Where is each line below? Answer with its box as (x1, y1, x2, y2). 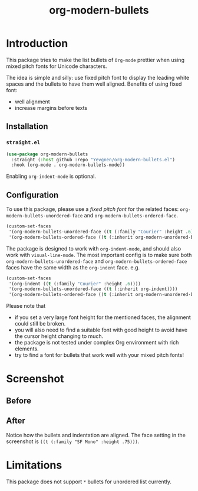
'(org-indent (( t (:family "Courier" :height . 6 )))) (8, 281, 141, 287)
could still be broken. (14, 320, 66, 327)
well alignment (14, 98, 50, 105)
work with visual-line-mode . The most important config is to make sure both (6, 251, 192, 258)
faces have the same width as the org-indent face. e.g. (6, 264, 140, 271)
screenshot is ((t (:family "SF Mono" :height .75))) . (6, 438, 140, 445)
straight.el (6, 139, 41, 146)
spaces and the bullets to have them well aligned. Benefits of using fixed (6, 80, 182, 87)
